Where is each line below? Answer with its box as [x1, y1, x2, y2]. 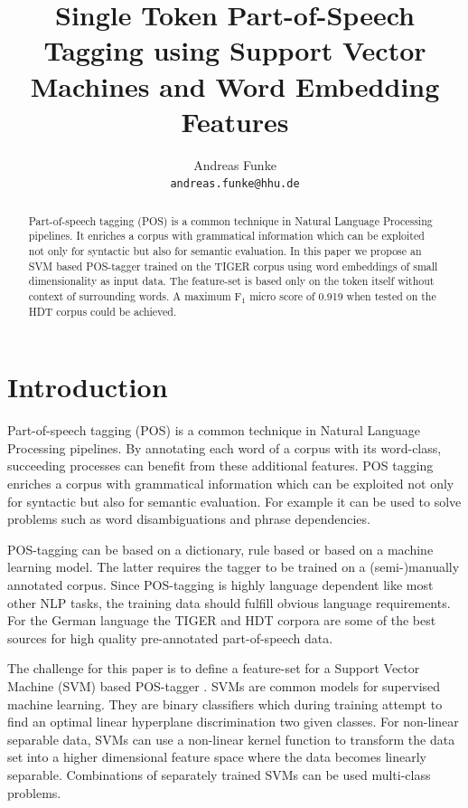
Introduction [7, 368, 168, 405]
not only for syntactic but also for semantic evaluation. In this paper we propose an [28, 243, 422, 259]
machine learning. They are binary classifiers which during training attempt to [7, 694, 443, 713]
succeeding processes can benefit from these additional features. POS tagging [7, 456, 434, 475]
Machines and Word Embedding [30, 67, 440, 104]
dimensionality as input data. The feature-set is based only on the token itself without [28, 273, 435, 289]
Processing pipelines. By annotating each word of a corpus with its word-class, [7, 438, 442, 457]
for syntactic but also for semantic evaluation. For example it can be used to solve [7, 491, 462, 510]
